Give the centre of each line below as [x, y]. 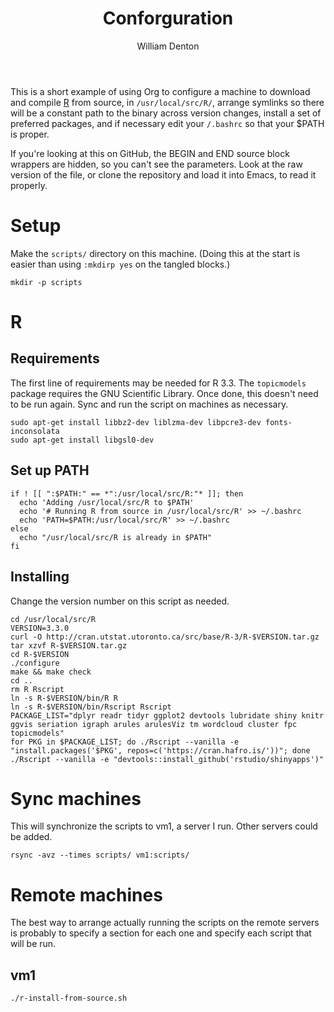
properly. [29, 185]
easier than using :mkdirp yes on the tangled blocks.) [120, 264]
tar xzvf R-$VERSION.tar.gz [69, 645]
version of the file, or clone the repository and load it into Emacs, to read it [163, 174]
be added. [31, 837]
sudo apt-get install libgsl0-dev [82, 440]
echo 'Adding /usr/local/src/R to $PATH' [107, 502]
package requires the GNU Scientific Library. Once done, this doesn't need [164, 393]
